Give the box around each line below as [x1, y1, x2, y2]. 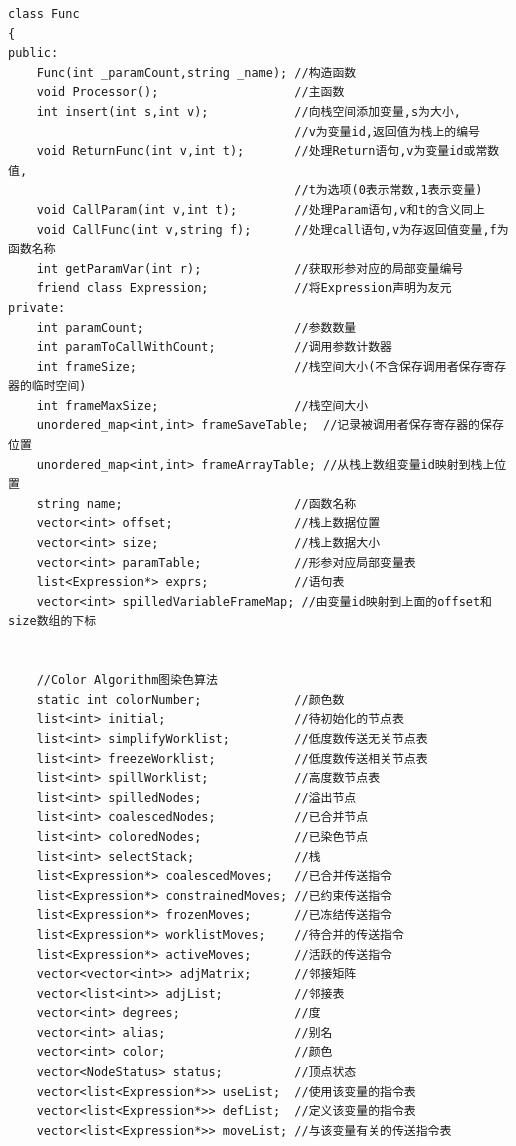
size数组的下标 [8, 614, 97, 629]
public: [8, 46, 59, 61]
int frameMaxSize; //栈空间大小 [36, 398, 369, 413]
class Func [8, 7, 80, 21]
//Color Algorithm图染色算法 [36, 673, 218, 688]
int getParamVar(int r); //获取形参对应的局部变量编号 [36, 261, 464, 276]
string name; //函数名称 [36, 496, 357, 511]
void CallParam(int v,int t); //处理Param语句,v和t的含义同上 [36, 202, 485, 217]
